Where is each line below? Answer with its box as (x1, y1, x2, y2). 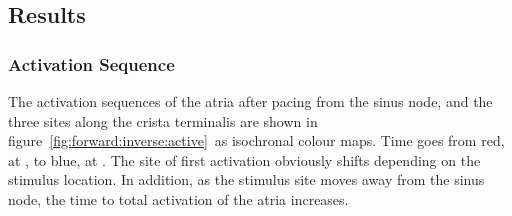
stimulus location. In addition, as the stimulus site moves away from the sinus (8, 169, 485, 190)
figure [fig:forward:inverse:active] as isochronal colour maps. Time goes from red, (8, 130, 505, 151)
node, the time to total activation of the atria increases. (8, 188, 349, 209)
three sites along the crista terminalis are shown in (8, 110, 318, 131)
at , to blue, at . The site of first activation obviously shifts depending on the (8, 149, 481, 170)
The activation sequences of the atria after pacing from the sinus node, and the (8, 91, 493, 111)
